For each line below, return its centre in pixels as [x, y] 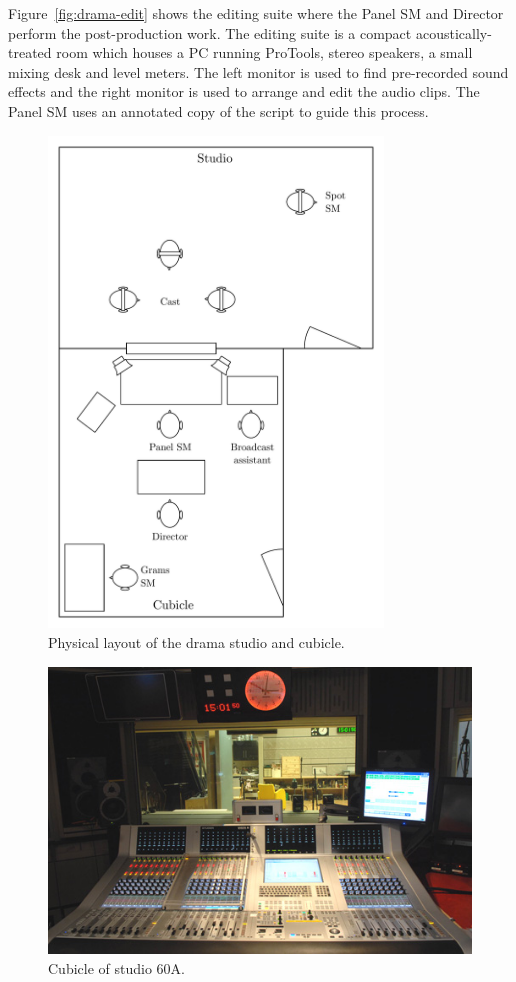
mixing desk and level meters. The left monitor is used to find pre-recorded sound [258, 71]
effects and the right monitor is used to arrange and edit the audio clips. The [244, 91]
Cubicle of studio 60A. [116, 968]
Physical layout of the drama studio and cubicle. [196, 642]
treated [30, 52]
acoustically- [453, 32]
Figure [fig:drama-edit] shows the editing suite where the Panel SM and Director [256, 13]
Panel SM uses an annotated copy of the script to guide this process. [218, 110]
